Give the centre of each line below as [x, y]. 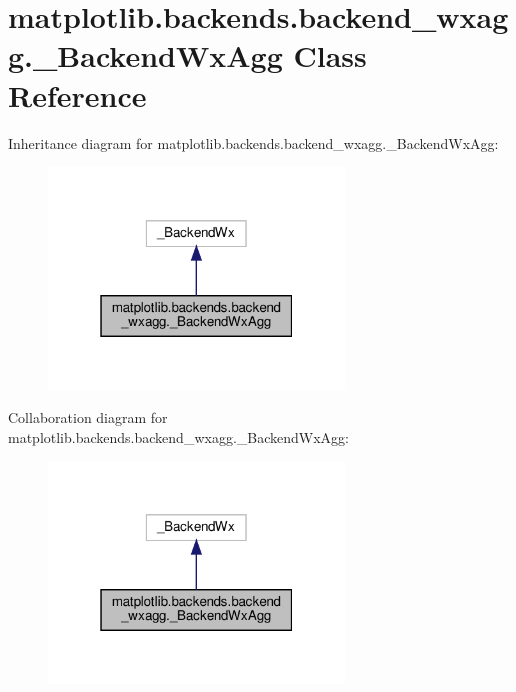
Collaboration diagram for [88, 417]
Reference [77, 94]
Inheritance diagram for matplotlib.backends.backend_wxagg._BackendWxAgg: [253, 142]
